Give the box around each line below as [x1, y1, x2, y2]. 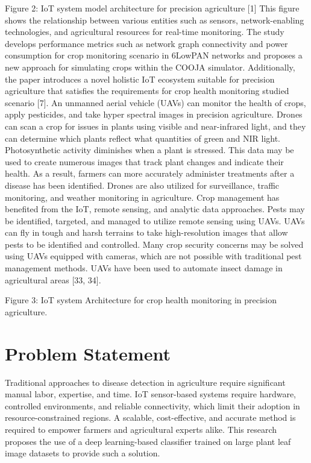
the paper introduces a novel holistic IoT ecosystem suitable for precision [5, 72, 275, 85]
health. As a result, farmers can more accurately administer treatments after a [5, 167, 295, 180]
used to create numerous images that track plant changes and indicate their [5, 155, 284, 168]
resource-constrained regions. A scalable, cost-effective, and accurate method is [5, 411, 296, 424]
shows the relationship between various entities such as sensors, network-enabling [5, 13, 304, 26]
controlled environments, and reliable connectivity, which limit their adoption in [5, 399, 300, 412]
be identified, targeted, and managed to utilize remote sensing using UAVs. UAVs [5, 214, 305, 227]
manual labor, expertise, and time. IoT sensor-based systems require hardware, [5, 388, 297, 400]
